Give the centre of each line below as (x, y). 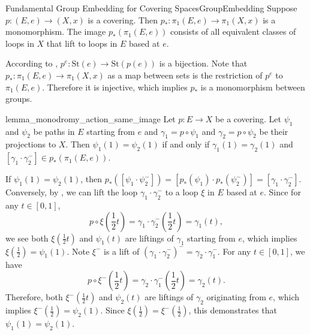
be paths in (54, 131)
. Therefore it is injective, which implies (115, 87)
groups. (19, 99)
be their (274, 131)
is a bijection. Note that (203, 63)
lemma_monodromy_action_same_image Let (91, 118)
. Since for (282, 192)
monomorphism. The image (56, 31)
